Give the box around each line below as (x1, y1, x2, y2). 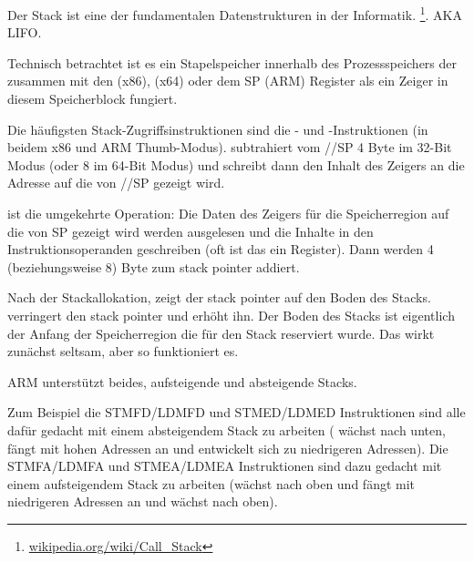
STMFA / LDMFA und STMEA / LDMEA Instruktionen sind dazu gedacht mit (7, 456, 442, 475)
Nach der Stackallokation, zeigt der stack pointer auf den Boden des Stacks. (7, 288, 431, 307)
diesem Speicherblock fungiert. (7, 89, 178, 108)
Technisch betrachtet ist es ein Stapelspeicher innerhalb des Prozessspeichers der (7, 53, 458, 72)
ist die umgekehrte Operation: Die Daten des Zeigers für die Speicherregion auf (7, 204, 449, 222)
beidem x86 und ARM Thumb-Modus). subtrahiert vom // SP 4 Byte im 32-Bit (7, 138, 452, 157)
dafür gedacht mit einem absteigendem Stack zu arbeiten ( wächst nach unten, (7, 420, 446, 439)
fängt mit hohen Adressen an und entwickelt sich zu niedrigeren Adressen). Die (7, 438, 448, 457)
